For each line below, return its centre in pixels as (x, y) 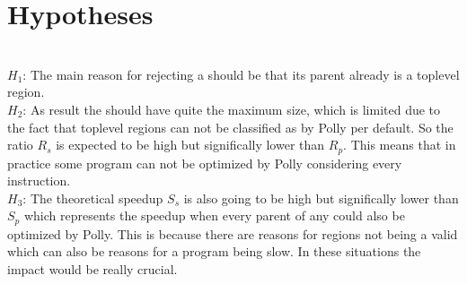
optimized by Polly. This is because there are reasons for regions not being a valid (233, 233)
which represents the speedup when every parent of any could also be (214, 215)
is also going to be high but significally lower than (321, 198)
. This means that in (400, 145)
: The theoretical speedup (93, 198)
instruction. (39, 181)
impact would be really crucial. (93, 268)
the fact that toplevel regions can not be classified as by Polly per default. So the (230, 127)
